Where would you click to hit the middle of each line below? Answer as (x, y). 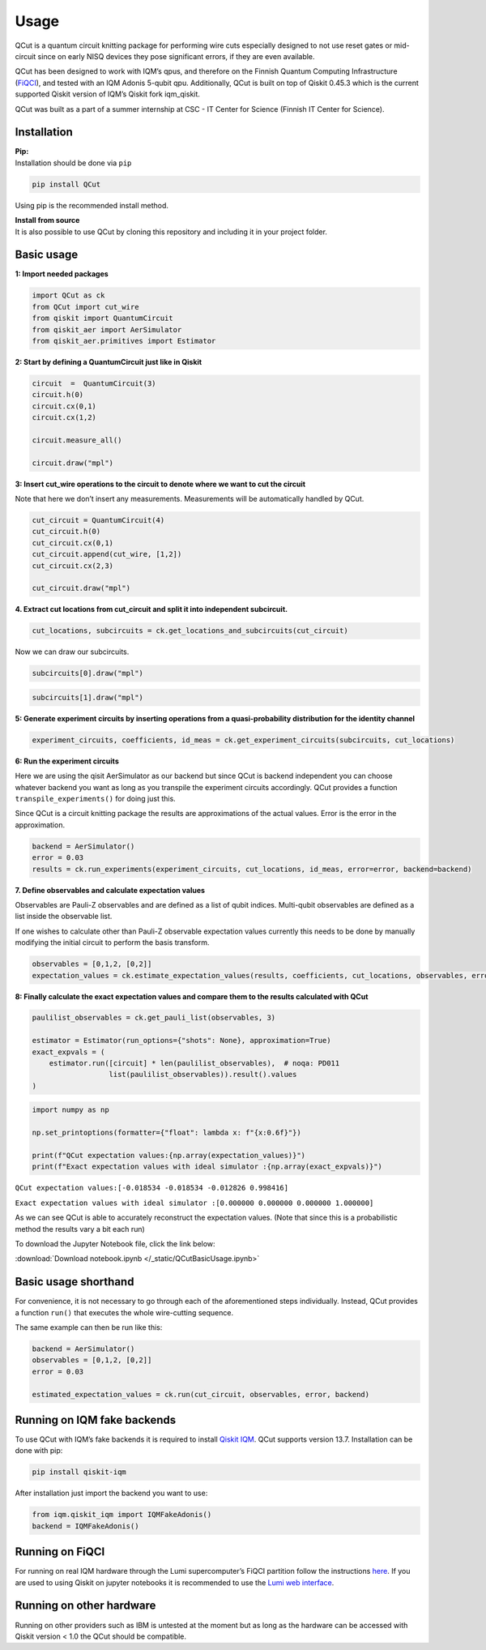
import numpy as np (70, 1110)
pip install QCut (66, 184)
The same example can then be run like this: (89, 1327)
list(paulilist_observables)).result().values (203, 1075)
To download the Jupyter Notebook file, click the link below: (115, 1243)
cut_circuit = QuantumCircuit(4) (98, 520)
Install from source (47, 220)
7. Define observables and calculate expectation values (110, 890)
